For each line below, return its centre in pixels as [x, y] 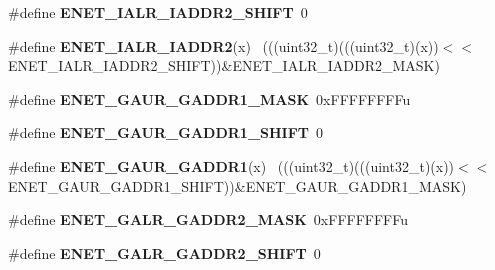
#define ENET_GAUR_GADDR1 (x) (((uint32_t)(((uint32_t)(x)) [231, 165]
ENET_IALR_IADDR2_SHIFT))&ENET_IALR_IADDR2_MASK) [224, 65]
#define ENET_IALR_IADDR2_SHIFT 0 [158, 12]
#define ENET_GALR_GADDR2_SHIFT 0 [164, 252]
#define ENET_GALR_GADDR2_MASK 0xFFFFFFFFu [208, 219]
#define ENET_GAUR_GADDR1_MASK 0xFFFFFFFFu [209, 98]
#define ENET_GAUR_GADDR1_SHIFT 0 [166, 132]
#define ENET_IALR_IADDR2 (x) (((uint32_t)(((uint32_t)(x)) [223, 45]
